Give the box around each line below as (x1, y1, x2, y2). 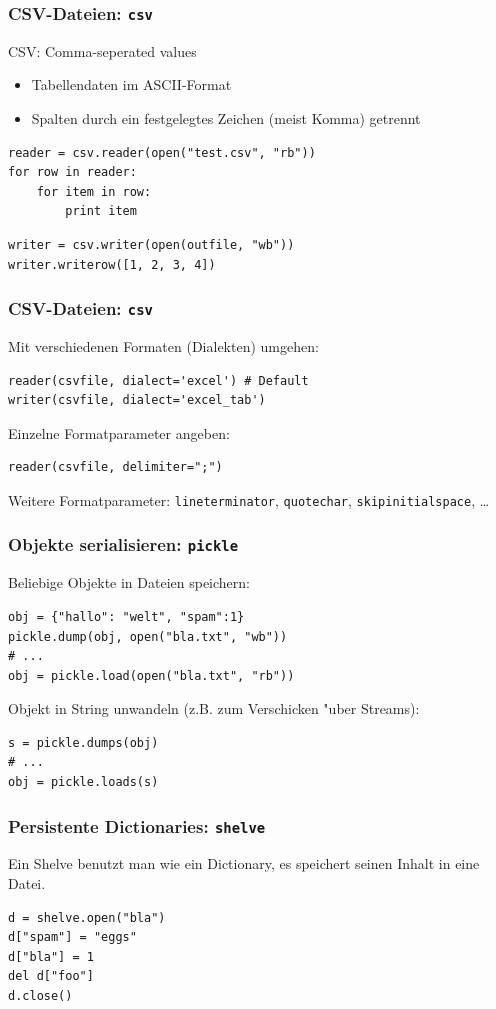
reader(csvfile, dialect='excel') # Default (8, 373, 309, 388)
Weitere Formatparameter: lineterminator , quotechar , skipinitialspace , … (8, 489, 490, 510)
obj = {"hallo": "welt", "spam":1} (8, 609, 245, 624)
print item (65, 204, 137, 219)
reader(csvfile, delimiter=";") (8, 460, 223, 475)
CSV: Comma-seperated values (8, 40, 197, 61)
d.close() (8, 989, 73, 1003)
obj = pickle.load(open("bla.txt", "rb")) (8, 668, 295, 683)
